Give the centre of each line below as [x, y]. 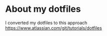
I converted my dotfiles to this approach [46, 23]
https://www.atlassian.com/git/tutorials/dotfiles [54, 28]
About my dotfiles [43, 9]
